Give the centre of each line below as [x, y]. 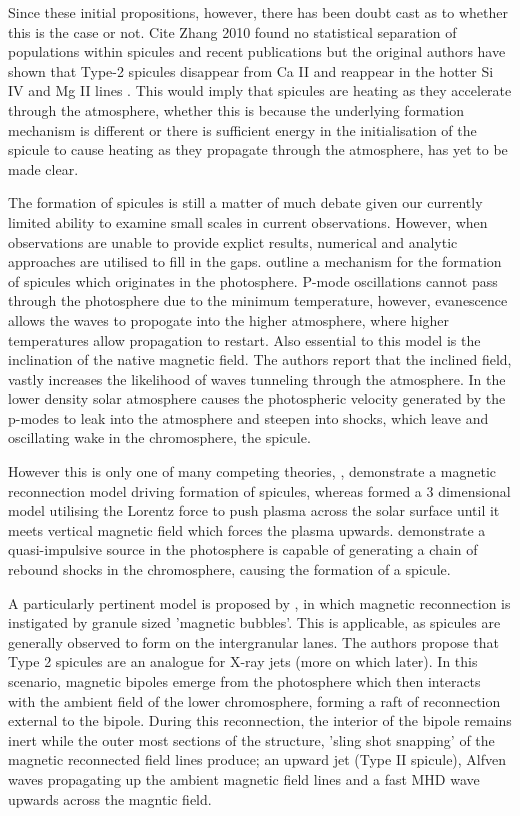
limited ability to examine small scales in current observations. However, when [248, 221]
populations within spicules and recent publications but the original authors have [257, 51]
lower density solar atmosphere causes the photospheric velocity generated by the [257, 398]
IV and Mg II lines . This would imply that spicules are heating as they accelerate [260, 90]
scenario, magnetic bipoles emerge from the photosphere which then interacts [244, 681]
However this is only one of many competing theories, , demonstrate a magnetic [252, 471]
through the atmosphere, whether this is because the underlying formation [236, 109]
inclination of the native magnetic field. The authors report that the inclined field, [260, 359]
